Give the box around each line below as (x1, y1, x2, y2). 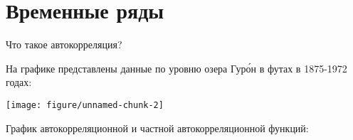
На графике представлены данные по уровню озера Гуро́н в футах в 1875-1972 (6, 60, 347, 75)
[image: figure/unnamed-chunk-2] (6, 99, 164, 110)
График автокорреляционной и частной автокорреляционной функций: (6, 120, 309, 135)
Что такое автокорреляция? (6, 37, 122, 52)
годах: (6, 75, 32, 90)
